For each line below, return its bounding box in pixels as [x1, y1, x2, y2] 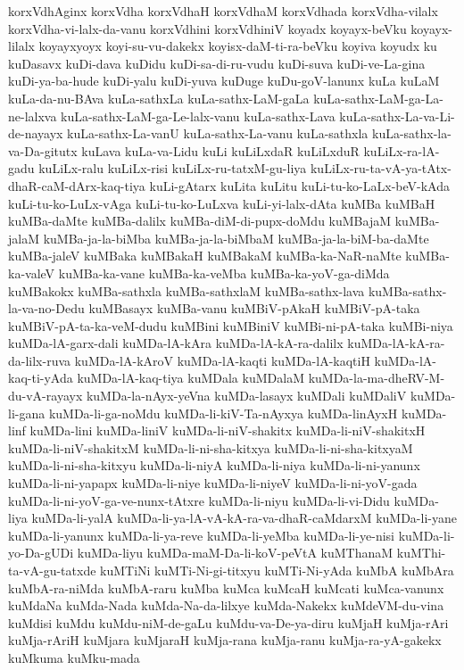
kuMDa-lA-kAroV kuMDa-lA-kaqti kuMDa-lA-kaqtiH [74, 351, 370, 369]
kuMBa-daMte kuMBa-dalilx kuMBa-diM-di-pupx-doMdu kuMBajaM [8, 211, 392, 230]
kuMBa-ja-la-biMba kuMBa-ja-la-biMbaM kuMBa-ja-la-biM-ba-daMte [43, 228, 429, 247]
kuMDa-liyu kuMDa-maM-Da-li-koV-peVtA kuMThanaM [77, 543, 394, 562]
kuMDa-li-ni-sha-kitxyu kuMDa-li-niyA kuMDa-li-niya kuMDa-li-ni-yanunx [8, 456, 420, 475]
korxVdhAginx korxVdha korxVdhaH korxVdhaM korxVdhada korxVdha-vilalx [8, 2, 438, 20]
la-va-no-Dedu [8, 299, 85, 318]
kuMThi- [396, 543, 446, 562]
